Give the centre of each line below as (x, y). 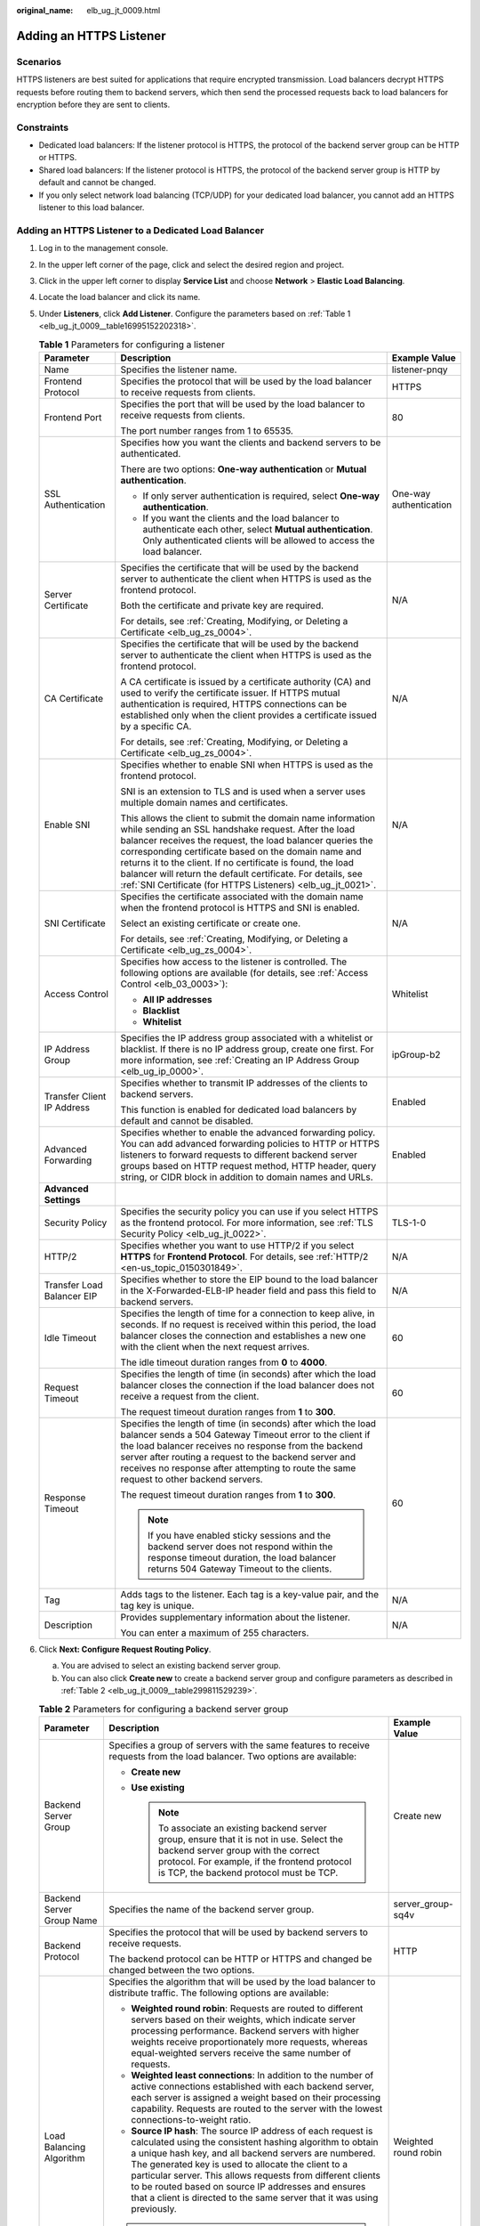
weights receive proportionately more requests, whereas (249, 2042)
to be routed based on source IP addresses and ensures (248, 2186)
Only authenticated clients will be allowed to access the (259, 540)
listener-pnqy (420, 370)
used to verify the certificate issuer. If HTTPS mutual (230, 693)
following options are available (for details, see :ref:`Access (244, 972)
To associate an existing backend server (243, 1828)
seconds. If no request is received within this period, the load (248, 1324)
